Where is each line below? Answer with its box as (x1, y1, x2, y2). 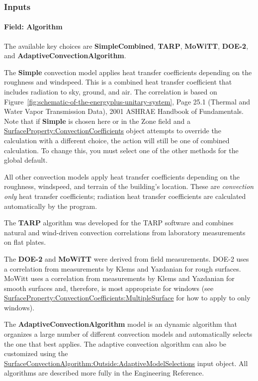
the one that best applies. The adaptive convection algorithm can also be (4, 338, 227, 349)
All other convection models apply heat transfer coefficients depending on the (4, 171, 240, 182)
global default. (4, 155, 48, 165)
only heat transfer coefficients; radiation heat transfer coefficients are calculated (4, 190, 246, 201)
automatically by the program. (4, 200, 97, 211)
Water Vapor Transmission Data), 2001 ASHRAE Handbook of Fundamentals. (4, 106, 244, 116)
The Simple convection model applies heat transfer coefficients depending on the (4, 67, 252, 77)
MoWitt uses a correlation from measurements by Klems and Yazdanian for (4, 273, 235, 284)
